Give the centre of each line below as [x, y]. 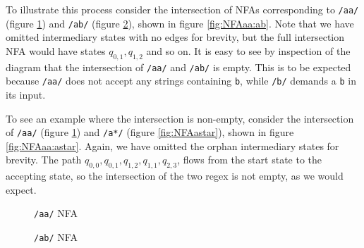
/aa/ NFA [56, 213]
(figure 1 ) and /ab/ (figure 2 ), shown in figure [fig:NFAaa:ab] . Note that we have [180, 23]
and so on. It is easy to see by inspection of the [248, 50]
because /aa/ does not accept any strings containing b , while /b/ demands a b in [181, 81]
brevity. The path [44, 160]
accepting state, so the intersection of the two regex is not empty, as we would [175, 176]
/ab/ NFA [56, 237]
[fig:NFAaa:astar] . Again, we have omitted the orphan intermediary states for [172, 145]
